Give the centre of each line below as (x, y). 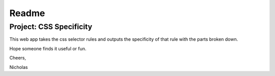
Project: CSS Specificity (51, 27)
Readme (27, 13)
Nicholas (19, 67)
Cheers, (18, 58)
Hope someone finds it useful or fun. (48, 48)
